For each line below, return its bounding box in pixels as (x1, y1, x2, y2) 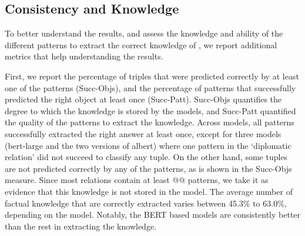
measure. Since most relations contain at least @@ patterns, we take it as (5, 174, 269, 186)
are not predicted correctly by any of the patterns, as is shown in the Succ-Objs (5, 162, 292, 174)
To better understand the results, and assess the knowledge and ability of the (5, 27, 283, 39)
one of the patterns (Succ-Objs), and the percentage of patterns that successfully (5, 81, 296, 94)
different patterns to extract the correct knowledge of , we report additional (5, 38, 277, 51)
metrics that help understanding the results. (5, 50, 163, 62)
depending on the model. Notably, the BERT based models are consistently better (5, 208, 301, 221)
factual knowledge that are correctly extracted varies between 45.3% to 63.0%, (5, 197, 287, 209)
